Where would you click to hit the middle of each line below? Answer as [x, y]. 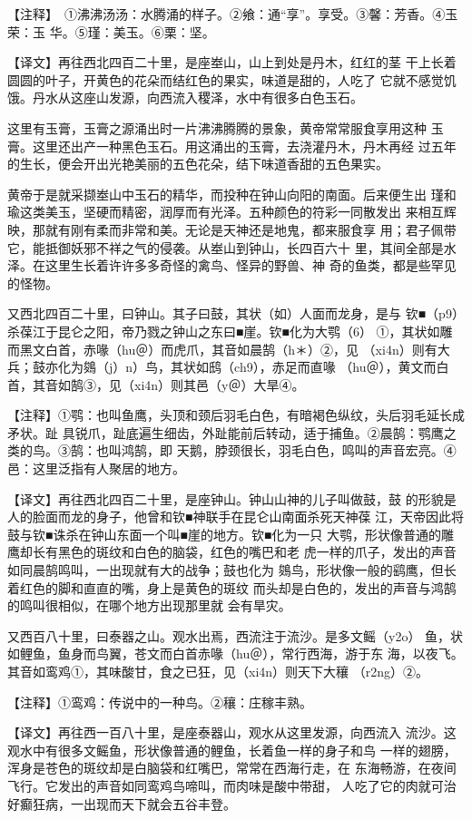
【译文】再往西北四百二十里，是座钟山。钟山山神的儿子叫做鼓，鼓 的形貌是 [232, 498]
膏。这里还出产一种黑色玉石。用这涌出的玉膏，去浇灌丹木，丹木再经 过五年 [232, 146]
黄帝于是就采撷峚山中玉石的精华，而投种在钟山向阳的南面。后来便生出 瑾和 [232, 194]
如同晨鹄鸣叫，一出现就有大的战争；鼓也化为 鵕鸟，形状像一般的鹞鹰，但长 [232, 570]
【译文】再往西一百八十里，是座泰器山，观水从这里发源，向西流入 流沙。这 [232, 732]
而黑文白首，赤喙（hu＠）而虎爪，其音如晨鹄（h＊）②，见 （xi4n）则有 [222, 349]
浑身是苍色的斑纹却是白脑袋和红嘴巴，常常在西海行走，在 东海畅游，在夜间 [232, 768]
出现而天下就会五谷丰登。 [159, 803]
